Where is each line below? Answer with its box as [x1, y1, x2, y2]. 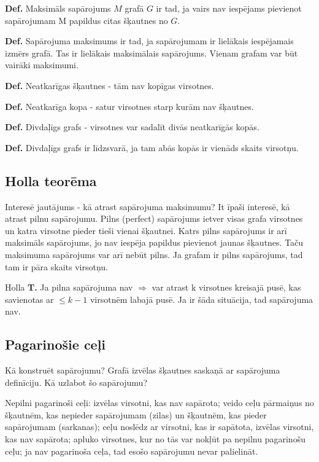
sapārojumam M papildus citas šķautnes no [5, 14, 168, 26]
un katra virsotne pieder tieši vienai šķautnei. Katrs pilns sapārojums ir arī [5, 224, 287, 237]
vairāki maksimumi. [5, 58, 79, 71]
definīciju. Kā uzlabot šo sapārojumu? [5, 375, 148, 388]
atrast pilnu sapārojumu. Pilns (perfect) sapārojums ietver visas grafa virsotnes [5, 212, 303, 225]
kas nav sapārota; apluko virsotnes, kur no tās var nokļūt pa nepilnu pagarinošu [5, 433, 306, 445]
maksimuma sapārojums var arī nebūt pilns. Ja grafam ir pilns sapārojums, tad [5, 248, 303, 260]
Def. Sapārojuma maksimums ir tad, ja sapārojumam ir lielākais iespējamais [5, 34, 294, 47]
